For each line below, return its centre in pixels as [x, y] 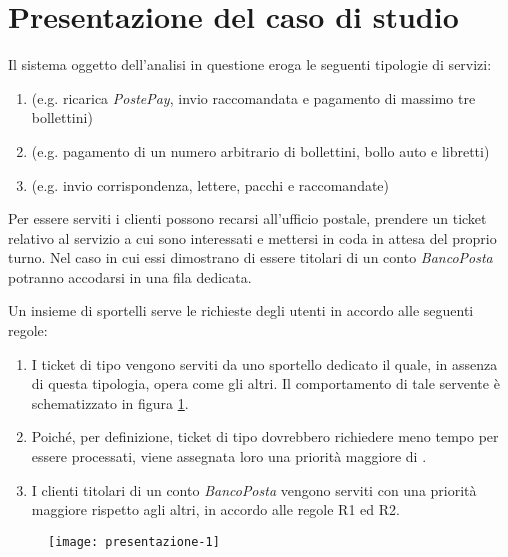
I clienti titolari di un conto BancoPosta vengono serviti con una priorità [254, 489]
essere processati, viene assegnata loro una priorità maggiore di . [229, 456]
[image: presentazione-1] [134, 541]
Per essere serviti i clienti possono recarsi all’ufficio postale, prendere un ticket [247, 218]
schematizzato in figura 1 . [110, 402]
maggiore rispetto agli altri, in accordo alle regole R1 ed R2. [215, 509]
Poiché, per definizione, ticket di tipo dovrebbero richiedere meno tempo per [265, 436]
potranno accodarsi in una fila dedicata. [130, 276]
